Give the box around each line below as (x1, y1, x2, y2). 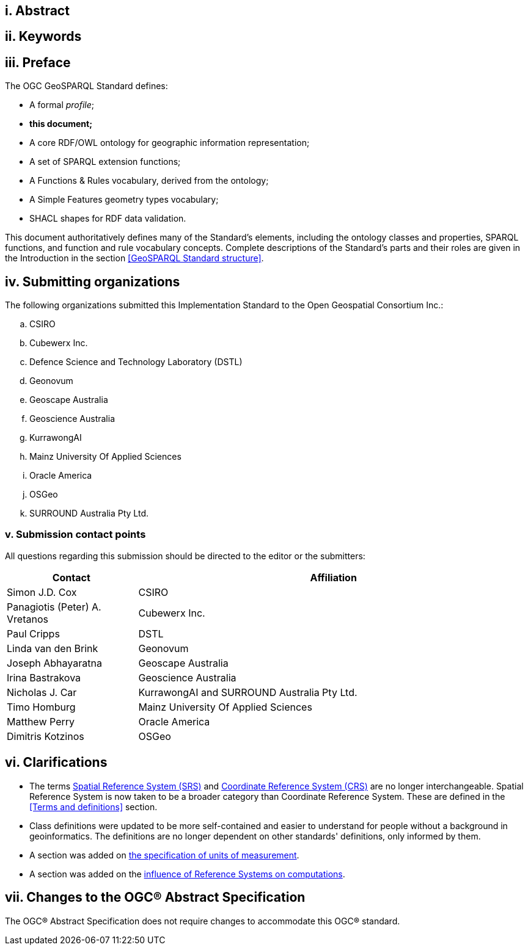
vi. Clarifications (5, 755, 108, 771)
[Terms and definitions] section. (29, 801, 158, 812)
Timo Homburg (7, 700, 76, 713)
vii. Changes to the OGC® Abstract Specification (5, 890, 306, 905)
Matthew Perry (7, 715, 75, 728)
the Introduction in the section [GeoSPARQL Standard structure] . (5, 253, 264, 264)
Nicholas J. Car (7, 686, 77, 698)
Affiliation (310, 571, 357, 584)
